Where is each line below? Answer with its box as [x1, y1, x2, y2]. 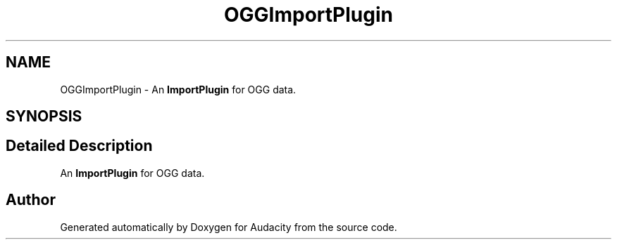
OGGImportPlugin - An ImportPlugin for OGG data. [60, 83, 297, 95]
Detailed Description [6, 137, 153, 155]
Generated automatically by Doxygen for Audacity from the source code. [60, 220, 397, 233]
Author [6, 191, 56, 209]
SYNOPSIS [6, 107, 82, 126]
